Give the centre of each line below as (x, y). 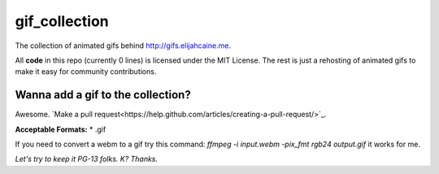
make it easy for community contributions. (86, 72)
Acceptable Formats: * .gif (61, 129)
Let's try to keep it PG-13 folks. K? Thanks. (87, 159)
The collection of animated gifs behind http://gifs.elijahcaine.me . (123, 46)
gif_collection (62, 21)
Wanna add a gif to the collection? (103, 95)
